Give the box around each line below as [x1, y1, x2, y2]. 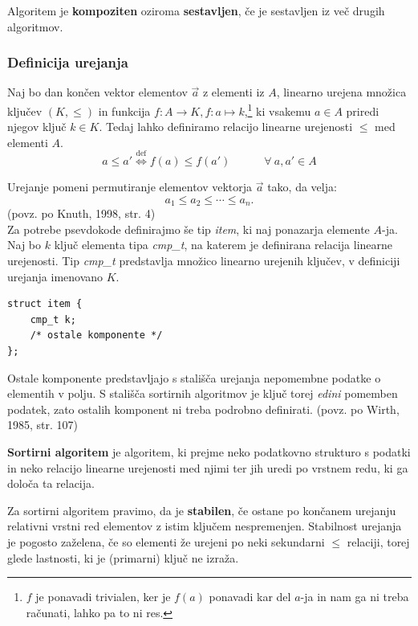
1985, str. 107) [7, 416, 79, 433]
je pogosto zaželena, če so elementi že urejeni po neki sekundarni [7, 533, 325, 550]
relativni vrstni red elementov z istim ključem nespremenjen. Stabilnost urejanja [7, 518, 402, 534]
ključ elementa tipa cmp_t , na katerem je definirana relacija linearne [54, 236, 393, 253]
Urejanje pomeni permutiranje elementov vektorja [7, 178, 253, 195]
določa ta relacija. [7, 475, 95, 492]
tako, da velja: [267, 178, 337, 195]
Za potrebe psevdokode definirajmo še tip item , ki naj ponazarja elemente [7, 220, 370, 237]
